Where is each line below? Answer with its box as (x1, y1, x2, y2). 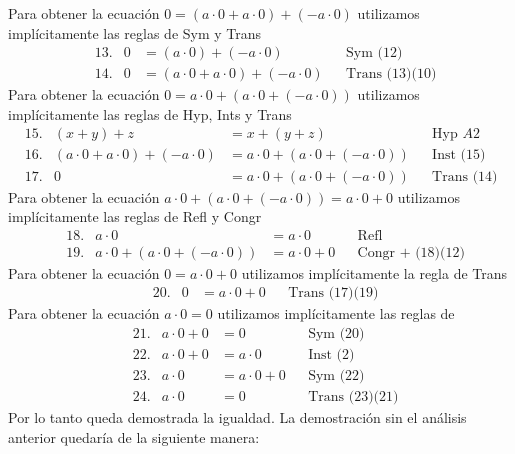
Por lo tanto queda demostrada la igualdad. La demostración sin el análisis (8, 407, 467, 428)
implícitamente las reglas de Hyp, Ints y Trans (8, 103, 292, 124)
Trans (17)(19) (288, 286, 379, 301)
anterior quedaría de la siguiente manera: (8, 426, 260, 447)
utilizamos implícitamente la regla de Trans (241, 262, 508, 283)
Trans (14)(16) (432, 169, 498, 184)
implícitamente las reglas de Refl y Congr (8, 206, 262, 227)
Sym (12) (346, 46, 403, 61)
